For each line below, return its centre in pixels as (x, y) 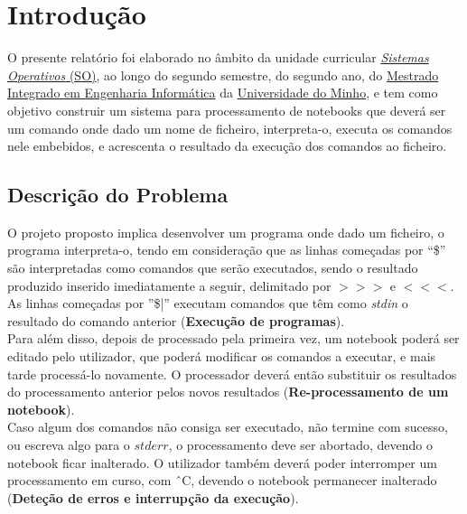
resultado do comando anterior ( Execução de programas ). (176, 320)
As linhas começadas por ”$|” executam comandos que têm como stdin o (208, 303)
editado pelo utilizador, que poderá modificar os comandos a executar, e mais (222, 356)
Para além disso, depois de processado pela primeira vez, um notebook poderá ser (233, 338)
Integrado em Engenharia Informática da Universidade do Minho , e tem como (223, 93)
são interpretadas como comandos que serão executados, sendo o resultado (213, 268)
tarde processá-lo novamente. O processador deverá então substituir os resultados (232, 374)
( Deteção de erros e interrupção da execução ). (153, 497)
